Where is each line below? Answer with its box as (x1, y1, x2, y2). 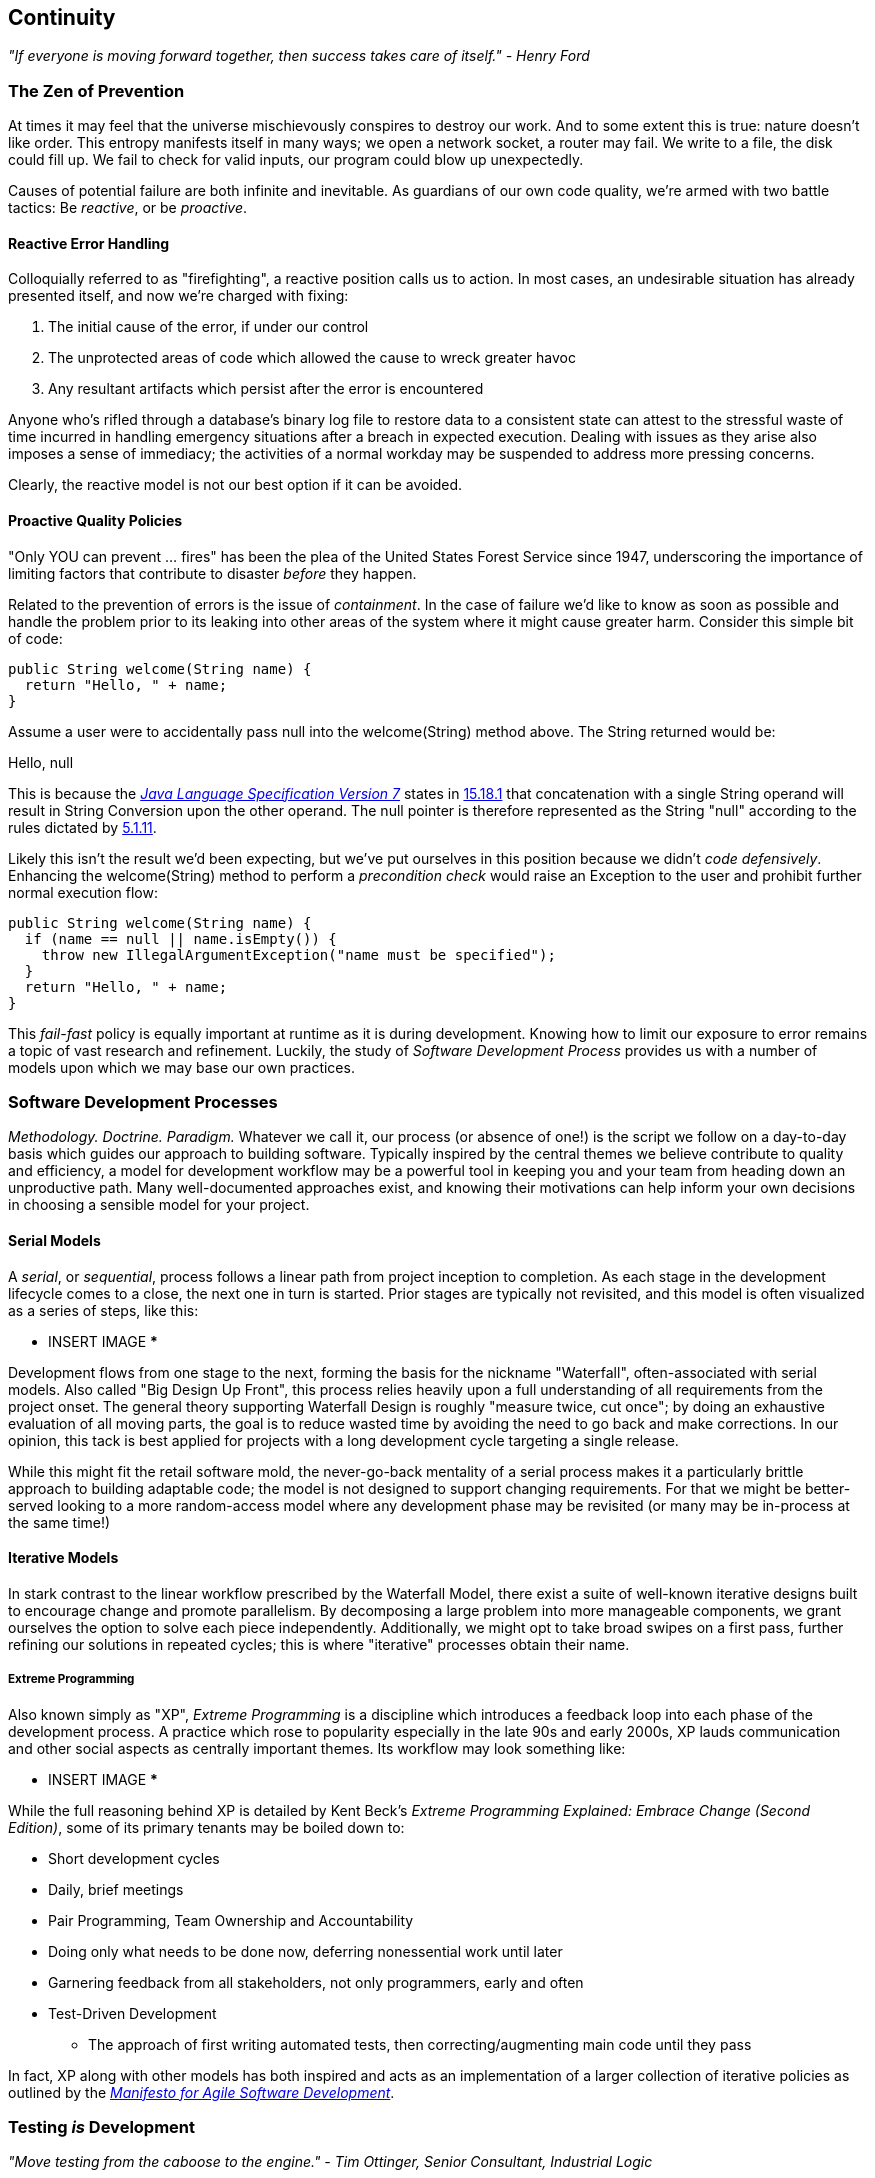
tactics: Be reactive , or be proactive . (8, 199, 248, 217)
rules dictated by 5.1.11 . (8, 818, 157, 836)
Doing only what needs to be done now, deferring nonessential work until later (48, 1942, 563, 1960)
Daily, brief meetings (48, 1880, 184, 1898)
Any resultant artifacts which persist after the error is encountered (48, 380, 484, 398)
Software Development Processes (8, 1091, 278, 1112)
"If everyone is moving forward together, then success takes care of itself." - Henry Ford (8, 47, 590, 65)
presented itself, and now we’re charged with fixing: (8, 287, 349, 305)
